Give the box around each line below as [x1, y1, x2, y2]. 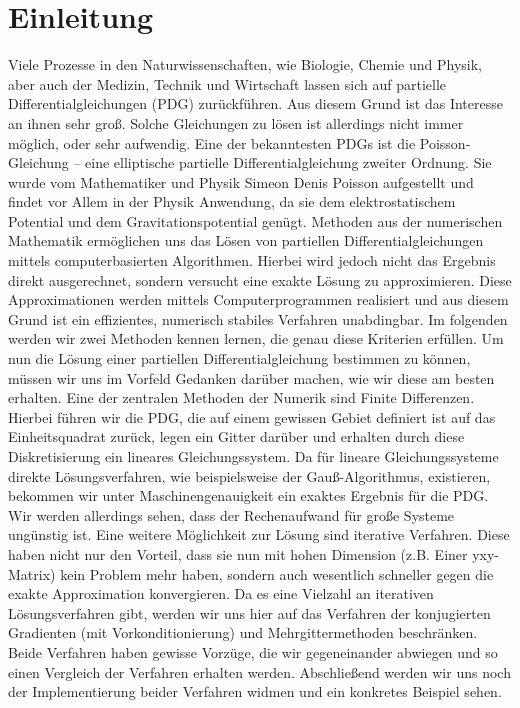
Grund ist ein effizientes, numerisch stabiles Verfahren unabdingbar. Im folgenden [8, 308, 508, 329]
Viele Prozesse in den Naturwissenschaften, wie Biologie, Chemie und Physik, [8, 54, 482, 75]
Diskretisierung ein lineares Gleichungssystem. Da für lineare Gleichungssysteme [8, 446, 499, 466]
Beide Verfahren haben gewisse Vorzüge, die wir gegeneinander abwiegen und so [8, 641, 498, 662]
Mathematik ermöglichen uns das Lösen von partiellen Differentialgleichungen [8, 230, 484, 251]
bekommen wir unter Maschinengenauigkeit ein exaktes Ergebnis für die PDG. [8, 485, 489, 506]
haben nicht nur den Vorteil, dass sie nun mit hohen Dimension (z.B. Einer [8, 543, 468, 564]
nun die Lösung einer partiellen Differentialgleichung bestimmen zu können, [8, 348, 471, 369]
